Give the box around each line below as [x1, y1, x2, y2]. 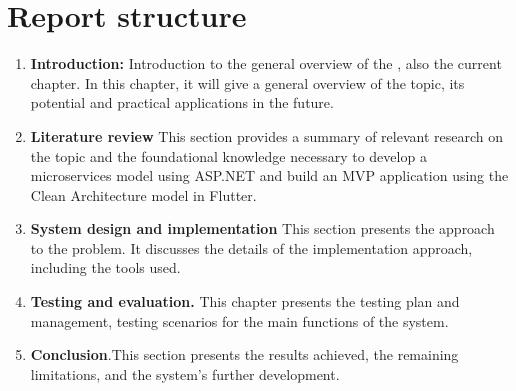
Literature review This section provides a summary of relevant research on [30, 125, 503, 146]
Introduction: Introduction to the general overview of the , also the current [30, 53, 502, 74]
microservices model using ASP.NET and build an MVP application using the [30, 165, 509, 186]
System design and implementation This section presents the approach [30, 218, 495, 239]
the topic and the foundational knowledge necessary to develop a [30, 145, 427, 166]
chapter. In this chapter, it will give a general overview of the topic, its [30, 72, 465, 93]
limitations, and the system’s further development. [30, 363, 340, 384]
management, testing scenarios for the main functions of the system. [30, 310, 449, 331]
